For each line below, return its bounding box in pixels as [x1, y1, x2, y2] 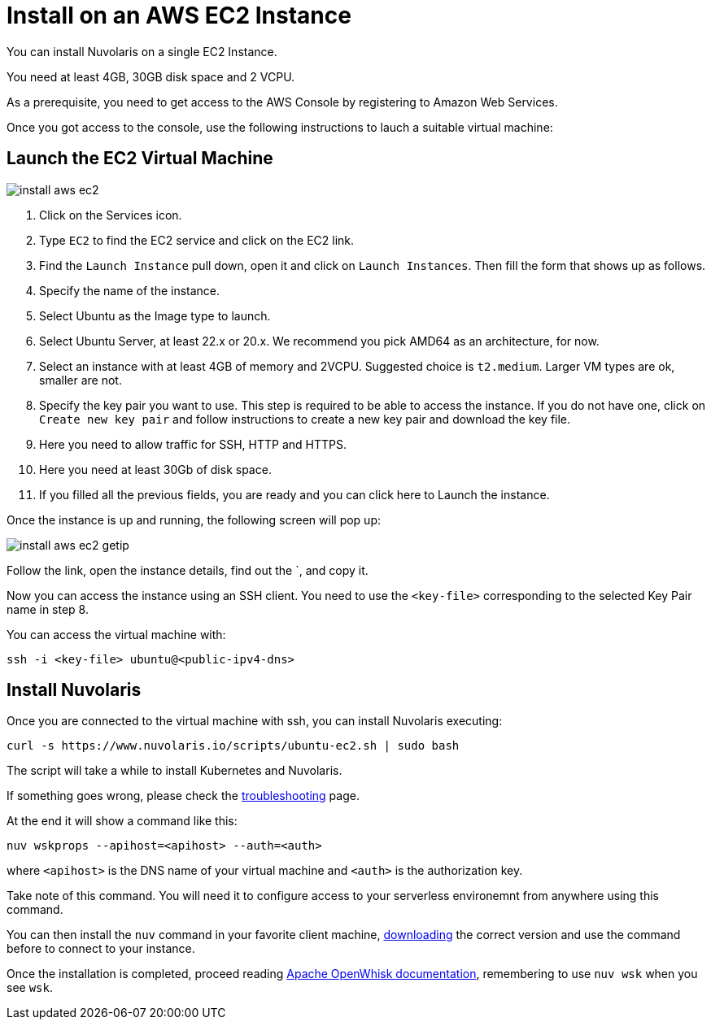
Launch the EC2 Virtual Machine [7, 148, 273, 169]
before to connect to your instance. [7, 941, 195, 956]
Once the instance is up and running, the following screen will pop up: [7, 512, 381, 527]
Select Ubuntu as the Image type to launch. [39, 308, 271, 323]
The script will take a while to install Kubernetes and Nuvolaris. [7, 763, 342, 778]
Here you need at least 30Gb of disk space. [39, 462, 272, 476]
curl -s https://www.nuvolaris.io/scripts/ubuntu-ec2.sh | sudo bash [7, 739, 460, 753]
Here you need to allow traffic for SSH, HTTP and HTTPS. [39, 437, 347, 451]
